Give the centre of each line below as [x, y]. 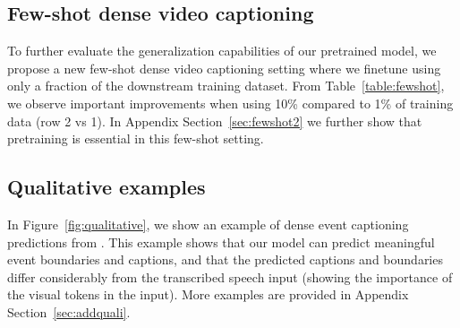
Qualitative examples [106, 187]
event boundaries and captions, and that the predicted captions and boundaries [225, 259]
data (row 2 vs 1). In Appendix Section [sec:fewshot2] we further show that [215, 121]
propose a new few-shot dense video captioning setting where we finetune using [224, 68]
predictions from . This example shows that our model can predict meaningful [221, 242]
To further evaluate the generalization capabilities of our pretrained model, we [222, 51]
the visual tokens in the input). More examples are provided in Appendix [208, 294]
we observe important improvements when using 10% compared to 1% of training [230, 103]
